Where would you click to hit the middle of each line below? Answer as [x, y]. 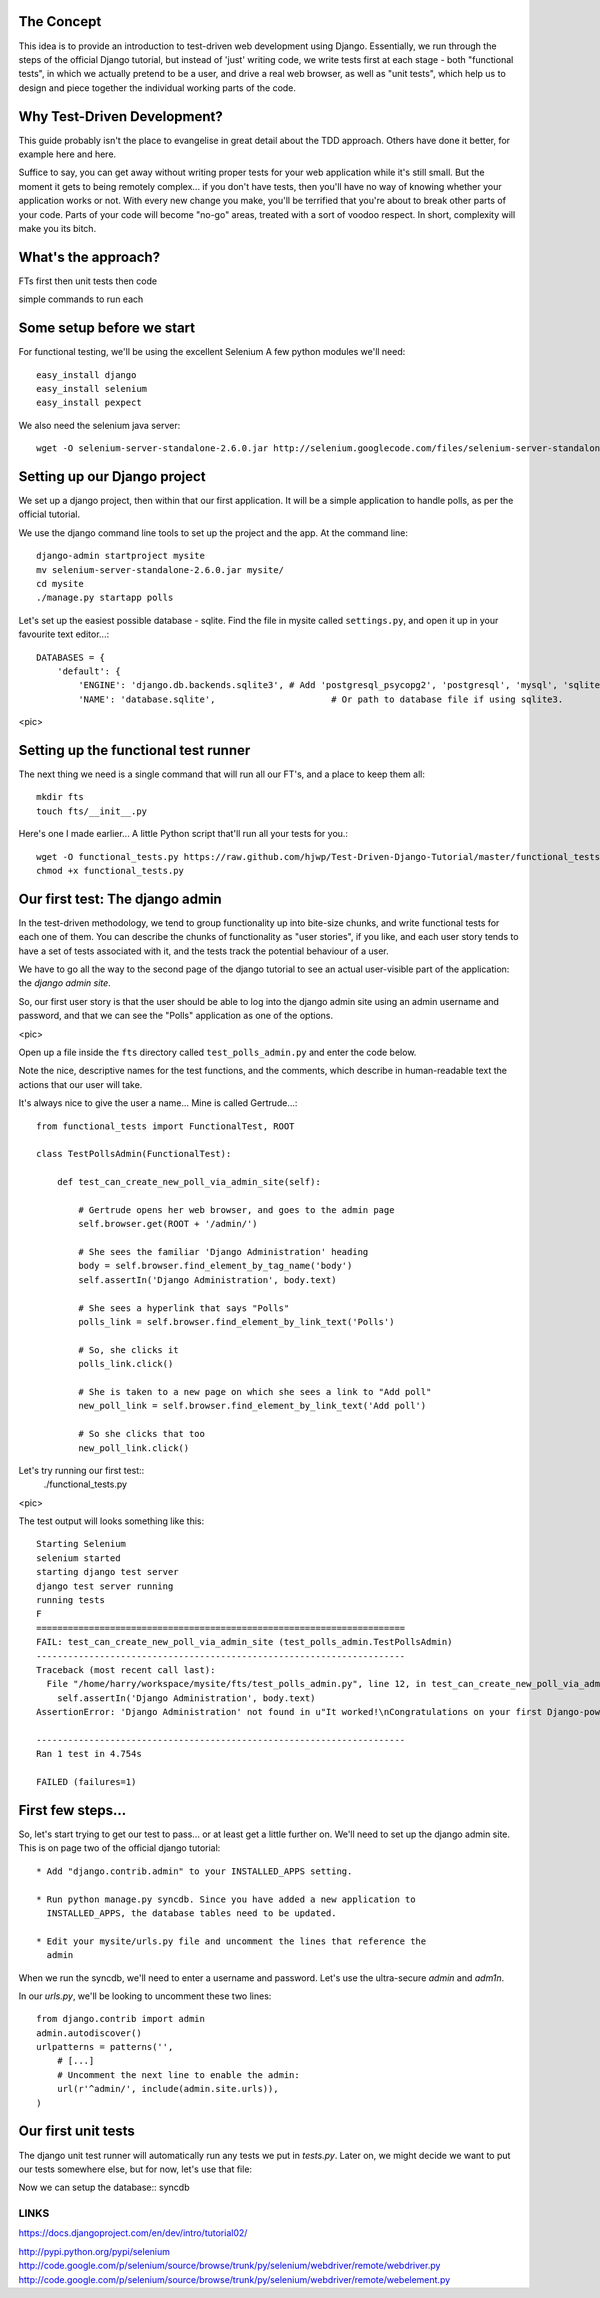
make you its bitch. [57, 228]
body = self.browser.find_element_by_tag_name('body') [215, 1266]
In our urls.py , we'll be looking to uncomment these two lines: [145, 1996]
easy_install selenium [92, 388]
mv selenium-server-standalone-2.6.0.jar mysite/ [160, 569]
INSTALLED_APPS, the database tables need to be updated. [191, 1913]
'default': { [88, 671]
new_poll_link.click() [134, 1448]
